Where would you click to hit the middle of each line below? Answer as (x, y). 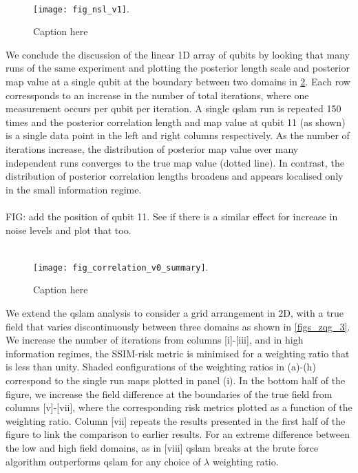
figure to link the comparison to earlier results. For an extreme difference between (178, 434)
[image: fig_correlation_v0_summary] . (121, 266)
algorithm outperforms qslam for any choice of (103, 461)
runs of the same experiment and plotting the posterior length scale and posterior (178, 68)
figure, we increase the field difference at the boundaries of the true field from (169, 393)
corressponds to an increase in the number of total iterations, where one (157, 95)
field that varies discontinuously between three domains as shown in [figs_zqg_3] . (178, 326)
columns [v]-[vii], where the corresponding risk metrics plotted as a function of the (179, 407)
